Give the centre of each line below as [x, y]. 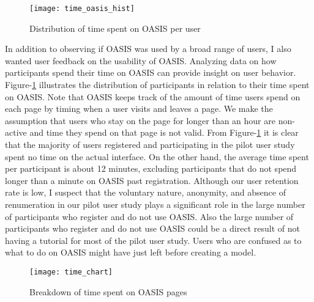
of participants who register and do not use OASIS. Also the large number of [149, 216]
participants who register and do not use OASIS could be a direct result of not [152, 228]
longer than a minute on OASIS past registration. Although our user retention [152, 180]
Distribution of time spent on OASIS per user [115, 28]
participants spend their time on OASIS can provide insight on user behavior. [151, 72]
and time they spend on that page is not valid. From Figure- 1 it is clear [164, 132]
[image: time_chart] [71, 272]
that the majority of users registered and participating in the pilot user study [150, 144]
